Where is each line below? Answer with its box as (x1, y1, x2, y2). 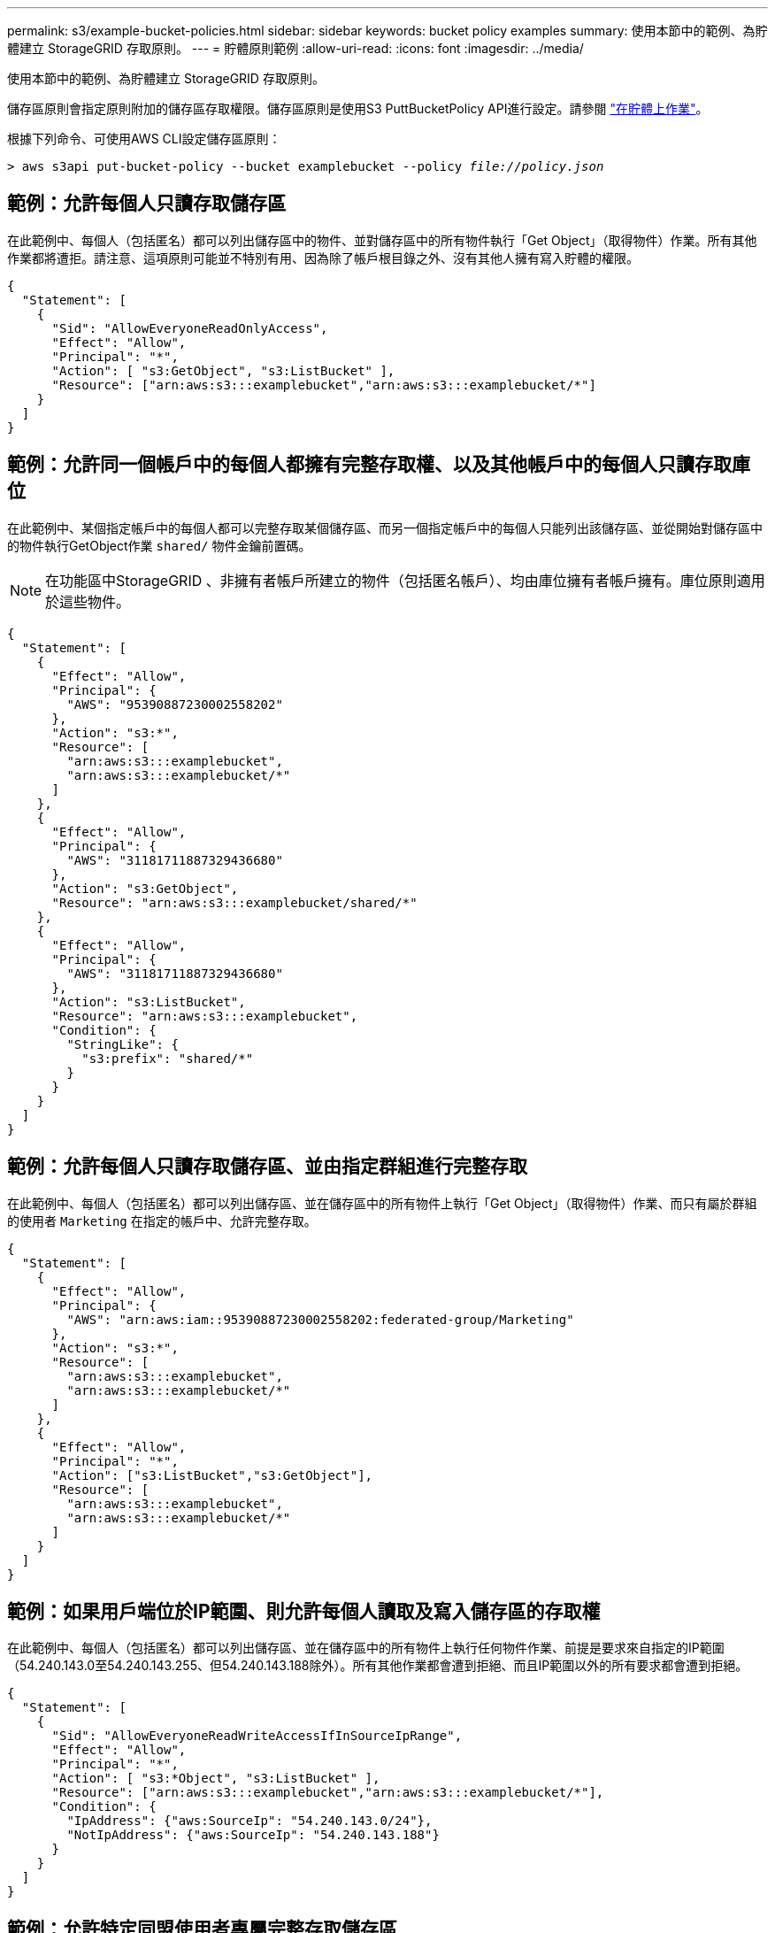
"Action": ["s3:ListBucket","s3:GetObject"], (51, 1467, 373, 1482)
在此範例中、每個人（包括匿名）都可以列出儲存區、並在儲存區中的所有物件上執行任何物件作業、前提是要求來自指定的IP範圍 (7, 1640, 725, 1656)
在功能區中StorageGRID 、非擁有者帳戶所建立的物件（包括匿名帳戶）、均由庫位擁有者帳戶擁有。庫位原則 (45, 571, 737, 589)
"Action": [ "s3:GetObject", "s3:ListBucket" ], (51, 363, 395, 378)
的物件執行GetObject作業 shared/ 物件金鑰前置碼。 (7, 537, 311, 553)
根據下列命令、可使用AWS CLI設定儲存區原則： (7, 131, 281, 146)
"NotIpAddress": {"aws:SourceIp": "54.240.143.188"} (66, 1828, 440, 1843)
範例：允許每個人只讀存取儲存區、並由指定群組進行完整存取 (7, 1155, 527, 1178)
